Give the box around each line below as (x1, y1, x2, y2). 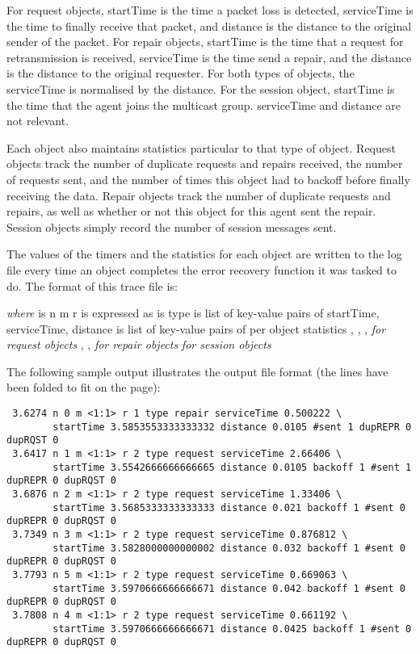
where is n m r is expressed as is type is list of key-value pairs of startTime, (6, 304, 380, 321)
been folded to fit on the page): (6, 379, 161, 396)
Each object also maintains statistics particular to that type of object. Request (6, 139, 396, 156)
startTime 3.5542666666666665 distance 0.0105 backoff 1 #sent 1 (52, 461, 412, 473)
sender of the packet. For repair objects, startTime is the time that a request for (6, 33, 404, 50)
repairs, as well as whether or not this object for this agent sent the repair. (6, 203, 376, 220)
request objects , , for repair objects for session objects (6, 336, 271, 353)
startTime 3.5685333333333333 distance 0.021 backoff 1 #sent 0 (52, 501, 405, 514)
